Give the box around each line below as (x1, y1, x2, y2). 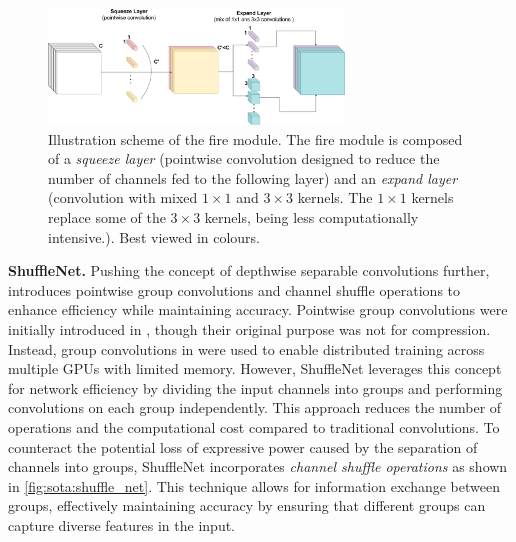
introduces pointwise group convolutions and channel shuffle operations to (8, 279, 461, 300)
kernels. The (297, 187, 373, 208)
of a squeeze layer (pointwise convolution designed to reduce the (48, 148, 440, 169)
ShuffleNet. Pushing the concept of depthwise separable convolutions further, (8, 260, 490, 281)
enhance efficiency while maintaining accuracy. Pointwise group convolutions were (8, 299, 508, 320)
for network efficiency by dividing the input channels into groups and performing (8, 377, 503, 398)
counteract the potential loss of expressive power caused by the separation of (8, 436, 478, 457)
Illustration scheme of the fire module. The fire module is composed (48, 128, 463, 149)
